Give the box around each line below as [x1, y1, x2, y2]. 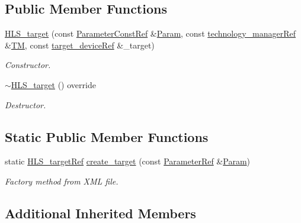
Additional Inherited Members [5, 203, 196, 222]
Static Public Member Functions [5, 127, 209, 146]
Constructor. [5, 59, 51, 71]
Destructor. [5, 98, 46, 111]
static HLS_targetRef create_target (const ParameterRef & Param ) [5, 155, 250, 167]
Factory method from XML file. [5, 174, 119, 187]
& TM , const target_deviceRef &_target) [5, 38, 155, 51]
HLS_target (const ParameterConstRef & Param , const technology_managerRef [5, 27, 296, 40]
